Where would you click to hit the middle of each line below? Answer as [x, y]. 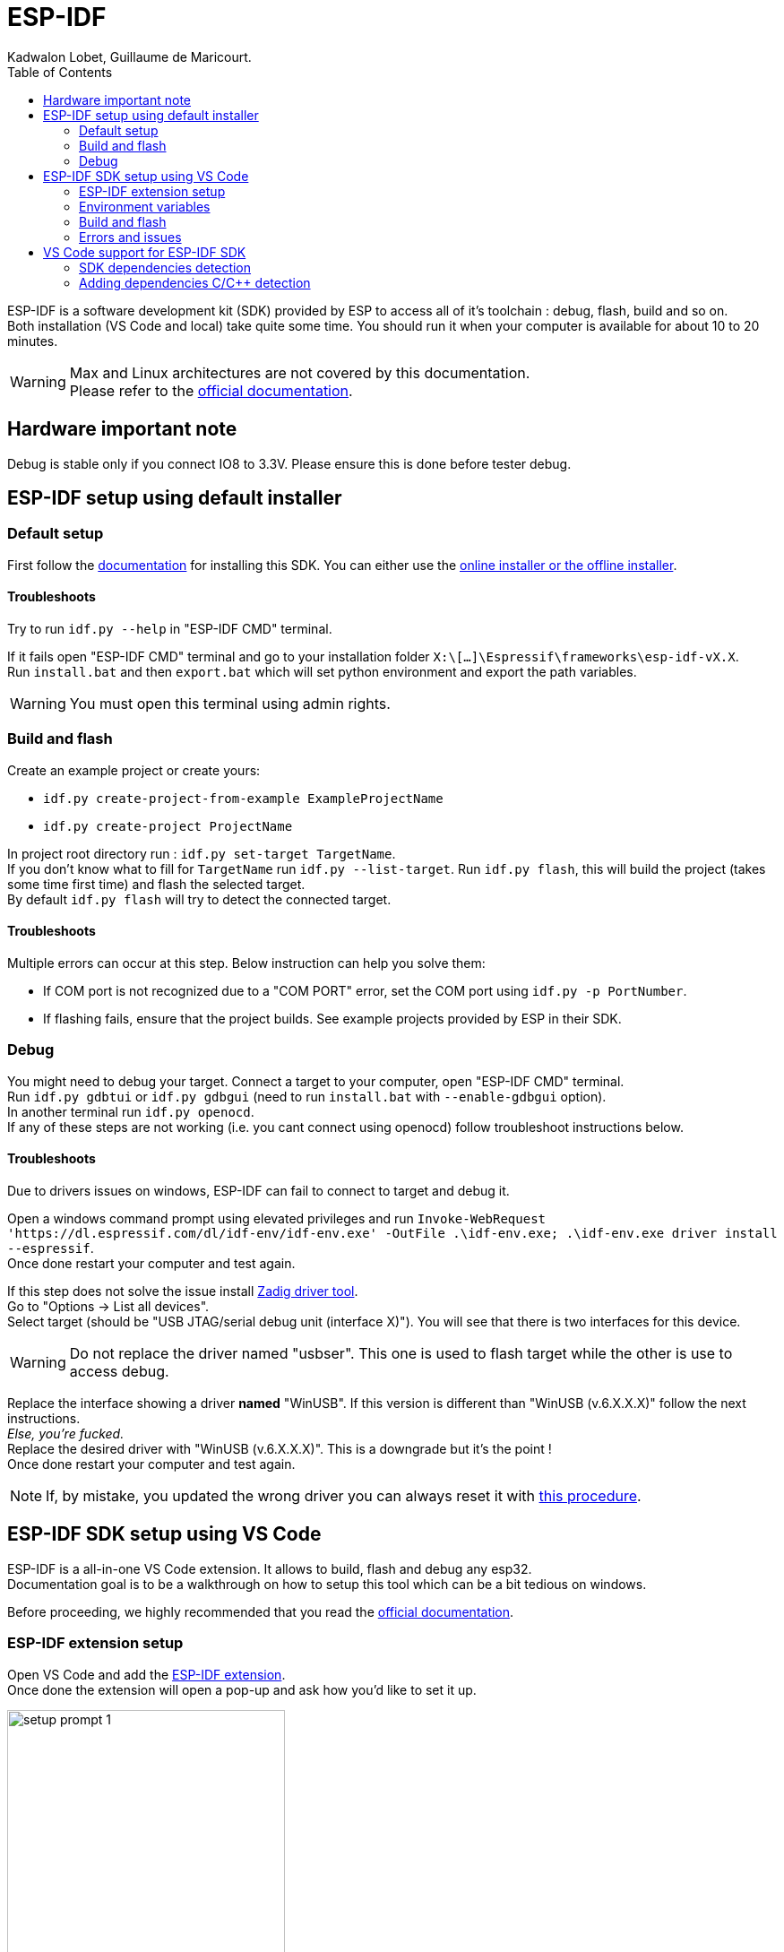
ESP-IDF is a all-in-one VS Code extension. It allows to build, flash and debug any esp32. [270, 1568]
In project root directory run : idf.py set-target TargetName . [202, 853]
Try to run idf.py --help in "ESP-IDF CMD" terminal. [170, 629]
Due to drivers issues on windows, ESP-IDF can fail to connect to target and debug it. [258, 1190]
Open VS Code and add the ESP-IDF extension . [146, 1674]
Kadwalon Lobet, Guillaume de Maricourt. [129, 56]
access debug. [119, 1371]
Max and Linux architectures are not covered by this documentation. [300, 372]
